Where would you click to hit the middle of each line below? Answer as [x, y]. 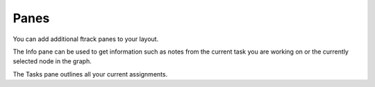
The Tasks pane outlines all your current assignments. [90, 74]
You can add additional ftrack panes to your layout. [86, 39]
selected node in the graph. [52, 61]
